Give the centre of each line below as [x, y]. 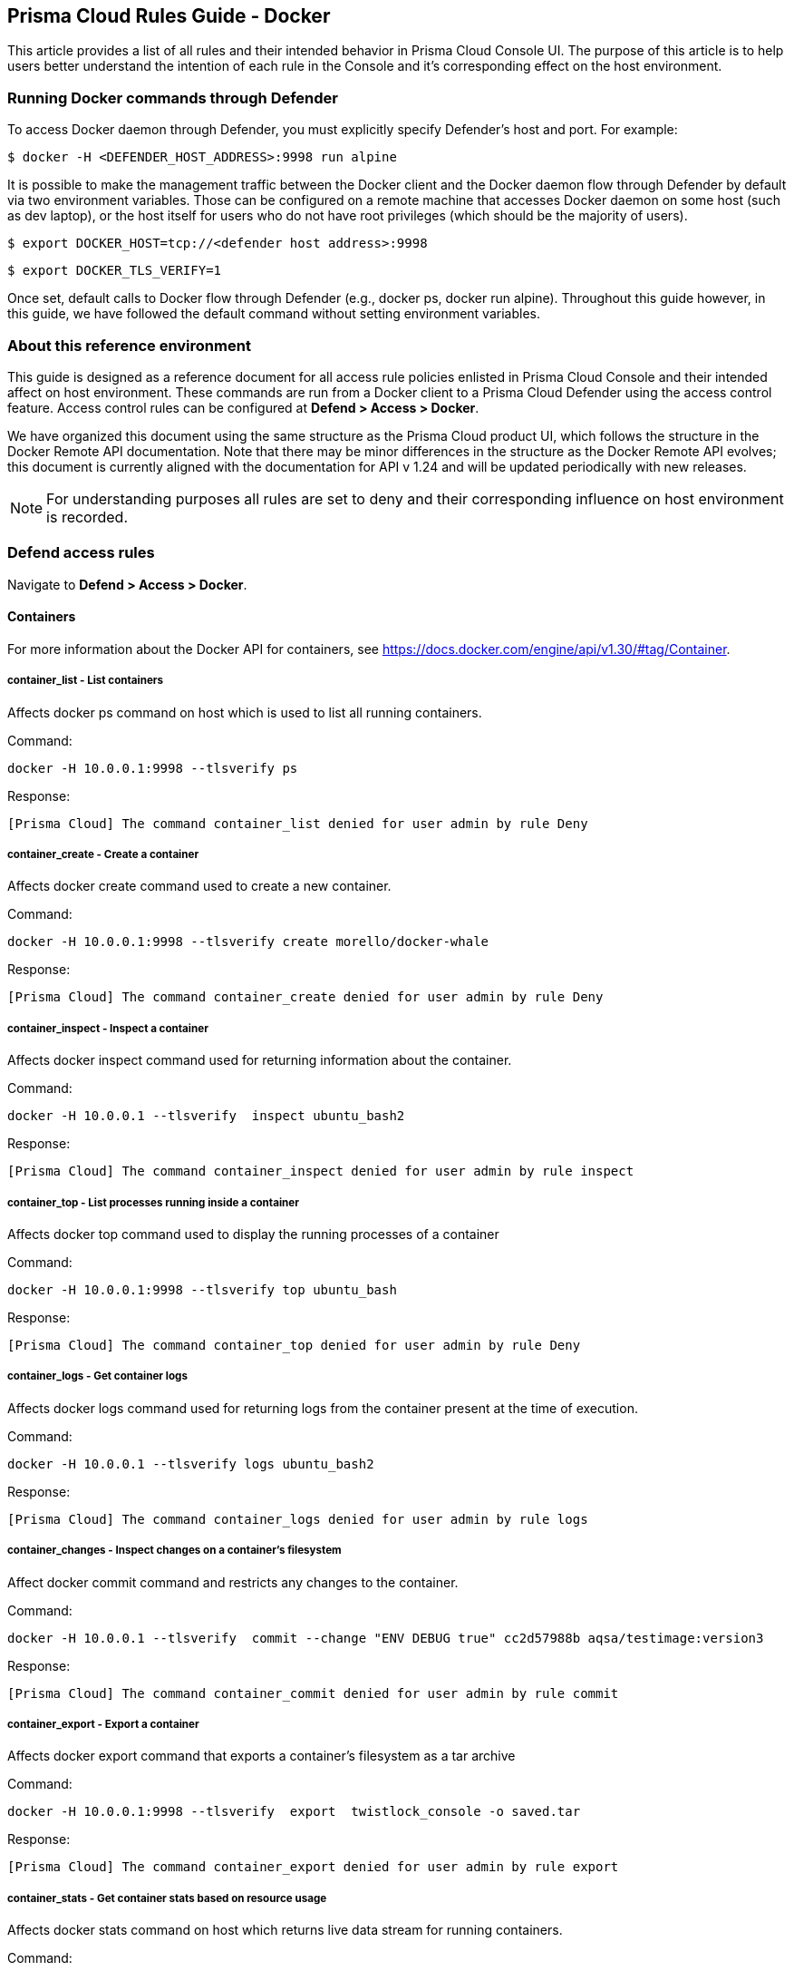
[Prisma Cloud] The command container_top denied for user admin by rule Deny [294, 1346]
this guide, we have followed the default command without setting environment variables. [274, 314]
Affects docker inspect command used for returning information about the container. [260, 1060]
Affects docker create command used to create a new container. [199, 886]
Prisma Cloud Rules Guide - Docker [169, 16]
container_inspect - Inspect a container [108, 1028]
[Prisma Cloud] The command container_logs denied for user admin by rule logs [298, 1519]
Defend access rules [81, 553]
